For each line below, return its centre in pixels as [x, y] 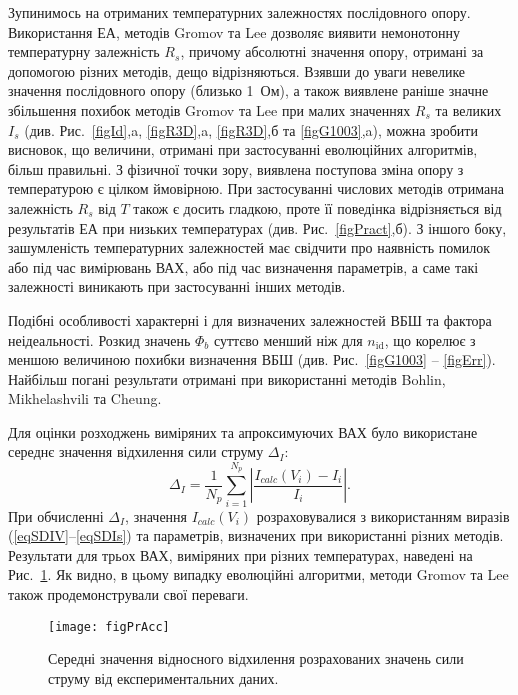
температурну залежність [84, 51]
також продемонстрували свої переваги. [128, 593]
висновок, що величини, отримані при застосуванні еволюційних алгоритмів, [243, 149]
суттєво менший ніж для [288, 339]
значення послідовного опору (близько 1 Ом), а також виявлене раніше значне [248, 90]
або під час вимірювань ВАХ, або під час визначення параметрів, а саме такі [243, 266]
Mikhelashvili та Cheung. [85, 398]
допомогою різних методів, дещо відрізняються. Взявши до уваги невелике [237, 70]
